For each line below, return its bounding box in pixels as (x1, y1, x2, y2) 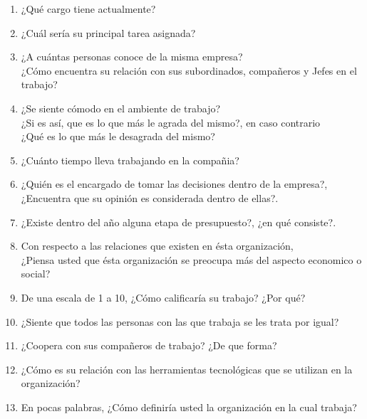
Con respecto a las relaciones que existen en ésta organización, (21, 238, 294, 253)
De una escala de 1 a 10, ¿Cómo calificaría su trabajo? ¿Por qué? (21, 290, 306, 304)
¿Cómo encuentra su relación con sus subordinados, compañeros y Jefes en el (21, 63, 357, 78)
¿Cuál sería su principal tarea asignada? (21, 25, 196, 40)
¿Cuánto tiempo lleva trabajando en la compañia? (21, 152, 239, 167)
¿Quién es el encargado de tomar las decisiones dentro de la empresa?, (21, 176, 328, 191)
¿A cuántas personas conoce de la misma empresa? (21, 49, 243, 64)
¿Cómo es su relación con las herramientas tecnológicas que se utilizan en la (21, 361, 353, 376)
